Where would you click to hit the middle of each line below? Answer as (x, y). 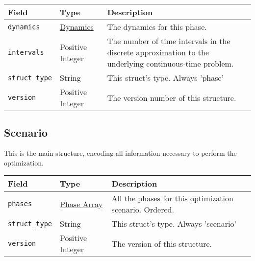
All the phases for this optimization (172, 198)
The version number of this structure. (172, 97)
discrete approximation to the (158, 52)
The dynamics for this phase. (157, 27)
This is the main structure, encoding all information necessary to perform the (120, 153)
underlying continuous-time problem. (170, 63)
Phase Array (81, 204)
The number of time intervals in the (169, 41)
